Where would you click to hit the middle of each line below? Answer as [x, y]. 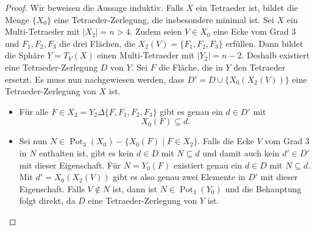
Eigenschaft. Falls [52, 188]
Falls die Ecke [229, 141]
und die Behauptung [263, 188]
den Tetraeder [260, 67]
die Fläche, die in [191, 67]
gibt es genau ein [191, 111]
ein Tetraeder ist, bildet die [247, 7]
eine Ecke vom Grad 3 [255, 31]
